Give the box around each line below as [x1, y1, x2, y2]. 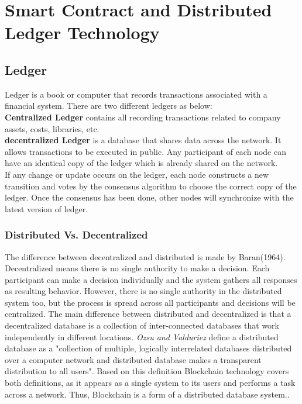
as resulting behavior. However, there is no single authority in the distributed [5, 285, 282, 297]
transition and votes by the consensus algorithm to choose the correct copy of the [5, 179, 297, 192]
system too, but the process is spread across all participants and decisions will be [5, 296, 296, 308]
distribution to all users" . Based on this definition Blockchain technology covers [5, 365, 289, 377]
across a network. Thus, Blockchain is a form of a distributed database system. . [5, 388, 290, 400]
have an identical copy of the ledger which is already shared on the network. [5, 157, 278, 169]
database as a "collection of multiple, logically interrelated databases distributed [5, 342, 292, 354]
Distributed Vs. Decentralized [5, 227, 148, 242]
